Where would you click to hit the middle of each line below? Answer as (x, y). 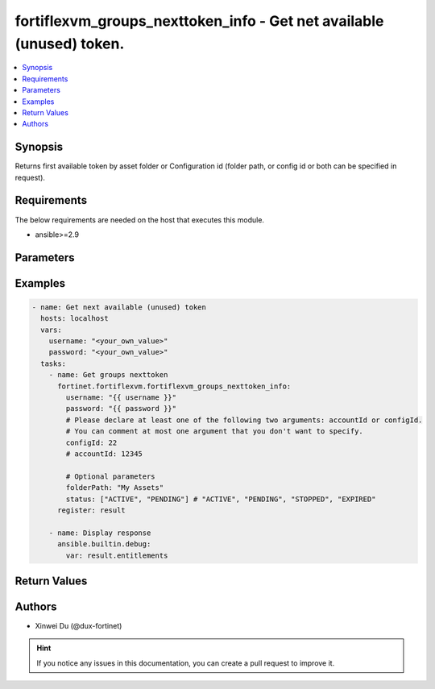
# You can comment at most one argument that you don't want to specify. (215, 432)
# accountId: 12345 (104, 454)
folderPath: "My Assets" (115, 488)
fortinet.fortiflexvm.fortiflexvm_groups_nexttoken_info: (174, 386)
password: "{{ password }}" (121, 409)
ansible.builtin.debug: (104, 544)
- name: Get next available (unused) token (119, 307)
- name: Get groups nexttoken (108, 375)
